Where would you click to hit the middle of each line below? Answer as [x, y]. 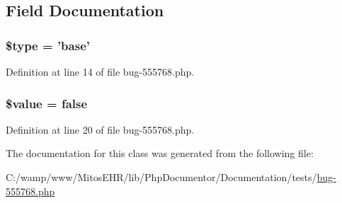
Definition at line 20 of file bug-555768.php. [100, 129]
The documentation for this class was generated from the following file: [160, 153]
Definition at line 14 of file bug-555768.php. [100, 71]
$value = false [47, 103]
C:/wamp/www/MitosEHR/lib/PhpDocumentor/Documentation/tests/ [161, 177]
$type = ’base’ [48, 45]
